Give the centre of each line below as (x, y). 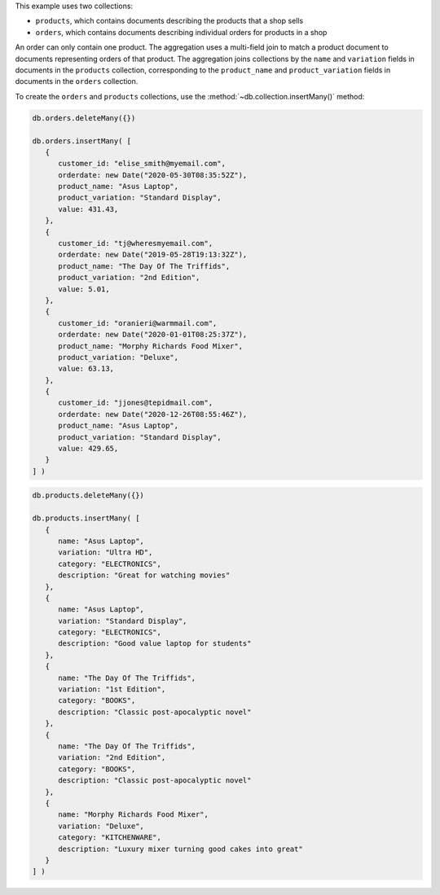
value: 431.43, (88, 209)
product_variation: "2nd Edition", (129, 278)
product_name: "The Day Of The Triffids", (144, 266)
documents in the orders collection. (77, 81)
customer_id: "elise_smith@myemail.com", (142, 164)
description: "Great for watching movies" (144, 575)
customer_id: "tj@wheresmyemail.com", (136, 243)
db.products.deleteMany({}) (88, 496)
